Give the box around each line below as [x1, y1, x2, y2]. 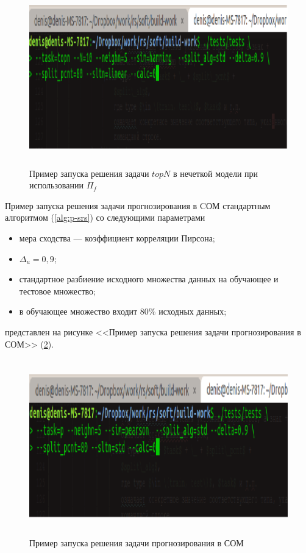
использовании [29, 179, 84, 191]
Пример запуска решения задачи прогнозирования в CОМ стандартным [5, 199, 271, 212]
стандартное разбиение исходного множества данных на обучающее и [19, 273, 279, 285]
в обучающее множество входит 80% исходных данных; [19, 305, 227, 318]
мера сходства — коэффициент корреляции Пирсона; [19, 231, 215, 244]
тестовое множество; [19, 284, 96, 297]
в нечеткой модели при [173, 166, 258, 179]
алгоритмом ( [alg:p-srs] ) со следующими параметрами [5, 211, 205, 224]
